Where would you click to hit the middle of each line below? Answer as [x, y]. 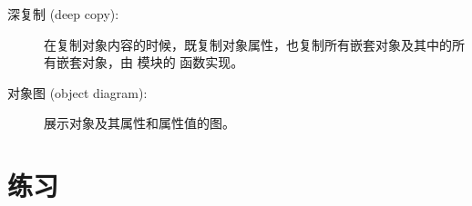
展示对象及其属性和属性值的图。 [139, 123]
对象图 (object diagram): [77, 92]
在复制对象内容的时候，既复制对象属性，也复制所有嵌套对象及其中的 [248, 44]
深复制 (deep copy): [63, 14]
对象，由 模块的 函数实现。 [163, 62]
